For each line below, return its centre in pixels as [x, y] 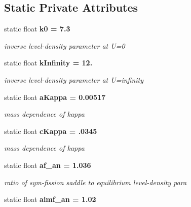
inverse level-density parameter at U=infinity [74, 79]
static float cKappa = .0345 [51, 131]
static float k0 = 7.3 [37, 29]
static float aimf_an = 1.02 [50, 199]
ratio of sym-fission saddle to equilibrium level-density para [95, 182]
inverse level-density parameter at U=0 [65, 45]
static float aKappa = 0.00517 [55, 97]
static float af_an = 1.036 [48, 165]
